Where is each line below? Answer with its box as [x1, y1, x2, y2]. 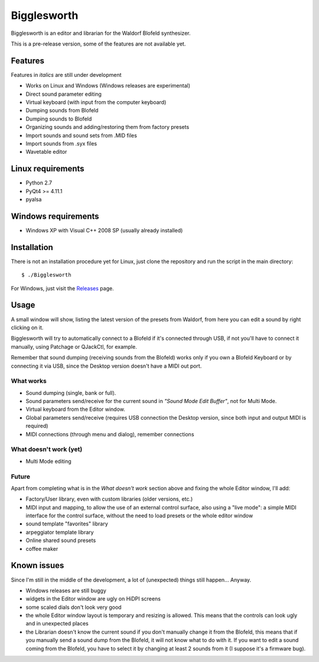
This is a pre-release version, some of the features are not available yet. [11, 40, 186, 47]
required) [25, 423, 48, 430]
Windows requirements [11, 211, 100, 221]
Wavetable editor [25, 148, 67, 155]
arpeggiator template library [25, 528, 94, 536]
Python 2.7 [25, 179, 53, 186]
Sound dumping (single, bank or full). [25, 389, 116, 396]
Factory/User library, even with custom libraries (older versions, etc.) [25, 495, 193, 502]
